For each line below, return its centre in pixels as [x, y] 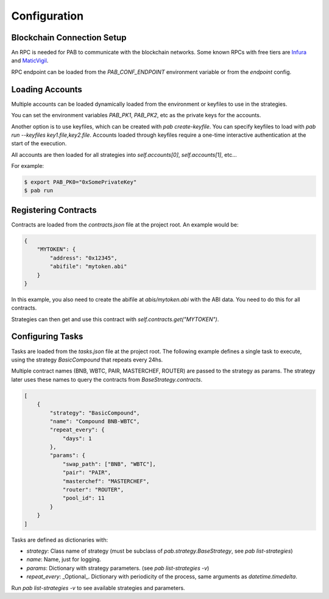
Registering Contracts [54, 210]
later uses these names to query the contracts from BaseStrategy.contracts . [107, 379]
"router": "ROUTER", [93, 490]
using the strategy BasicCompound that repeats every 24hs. [87, 360]
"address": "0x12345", [84, 258]
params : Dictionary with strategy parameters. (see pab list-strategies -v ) [118, 568]
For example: [28, 166]
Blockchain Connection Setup [69, 38]
